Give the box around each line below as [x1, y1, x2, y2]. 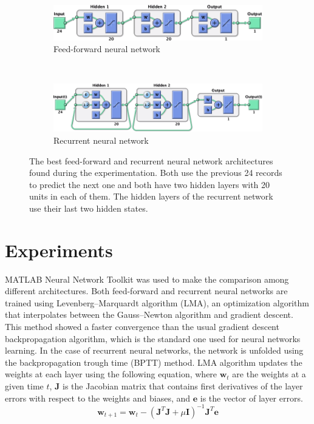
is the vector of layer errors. [200, 391, 303, 404]
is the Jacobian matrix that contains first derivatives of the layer [63, 379, 303, 392]
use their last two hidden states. [29, 201, 148, 214]
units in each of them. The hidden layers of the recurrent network [29, 190, 273, 203]
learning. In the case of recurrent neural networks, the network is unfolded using [5, 344, 304, 357]
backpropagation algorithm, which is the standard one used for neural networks [5, 332, 301, 345]
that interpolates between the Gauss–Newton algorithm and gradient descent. [5, 308, 293, 321]
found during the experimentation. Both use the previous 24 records [29, 166, 282, 179]
